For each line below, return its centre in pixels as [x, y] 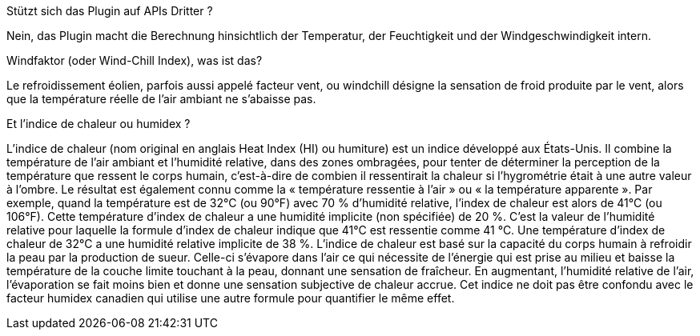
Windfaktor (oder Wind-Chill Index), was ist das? [135, 60]
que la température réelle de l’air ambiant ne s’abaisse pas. [161, 99]
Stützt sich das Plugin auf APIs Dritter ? [110, 11]
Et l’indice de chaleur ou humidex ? [99, 124]
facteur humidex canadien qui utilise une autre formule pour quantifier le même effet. [231, 298]
